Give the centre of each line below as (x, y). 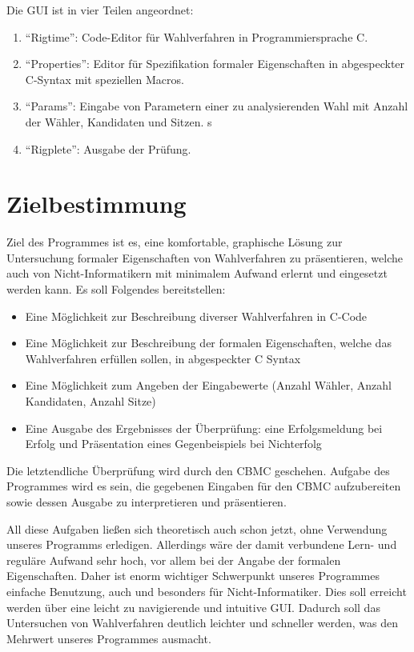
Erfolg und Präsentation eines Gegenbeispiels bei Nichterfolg (173, 444)
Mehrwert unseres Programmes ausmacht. (109, 638)
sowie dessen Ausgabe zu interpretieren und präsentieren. (147, 502)
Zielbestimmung (96, 204)
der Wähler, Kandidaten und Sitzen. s (119, 121)
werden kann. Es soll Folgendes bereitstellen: (116, 289)
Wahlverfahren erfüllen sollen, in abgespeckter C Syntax (163, 358)
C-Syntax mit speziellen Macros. (105, 79)
